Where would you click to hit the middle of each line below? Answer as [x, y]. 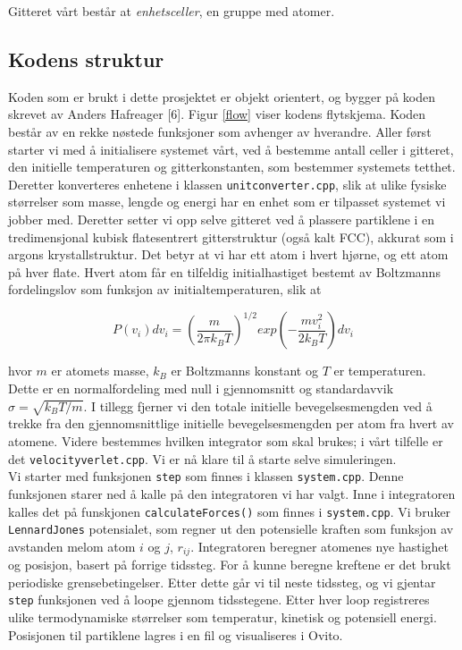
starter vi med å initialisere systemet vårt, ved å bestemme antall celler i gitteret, [231, 149]
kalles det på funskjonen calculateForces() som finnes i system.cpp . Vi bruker [230, 511]
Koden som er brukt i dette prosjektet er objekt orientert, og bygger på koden [222, 96]
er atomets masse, [100, 371]
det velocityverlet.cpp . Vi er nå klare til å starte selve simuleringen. [202, 458]
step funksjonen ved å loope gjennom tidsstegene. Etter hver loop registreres [219, 599]
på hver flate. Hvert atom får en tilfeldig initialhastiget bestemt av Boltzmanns [224, 271]
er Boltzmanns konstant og [244, 371]
